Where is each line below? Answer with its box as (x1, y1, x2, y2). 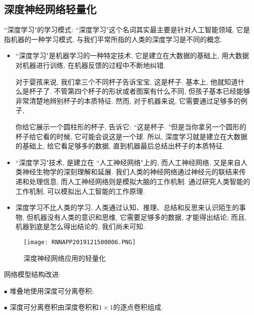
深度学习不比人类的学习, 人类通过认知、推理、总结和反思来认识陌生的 (15, 202, 239, 212)
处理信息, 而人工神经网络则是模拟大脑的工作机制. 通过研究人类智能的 (29, 176, 250, 186)
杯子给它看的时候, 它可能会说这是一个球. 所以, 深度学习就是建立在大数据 (15, 131, 248, 141)
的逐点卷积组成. (113, 302, 163, 312)
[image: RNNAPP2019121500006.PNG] (23, 238, 136, 246)
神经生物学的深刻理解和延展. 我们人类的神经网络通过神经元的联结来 (22, 167, 239, 177)
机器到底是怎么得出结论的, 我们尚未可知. (15, 221, 145, 231)
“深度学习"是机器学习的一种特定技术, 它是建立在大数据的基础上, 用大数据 (15, 50, 249, 61)
